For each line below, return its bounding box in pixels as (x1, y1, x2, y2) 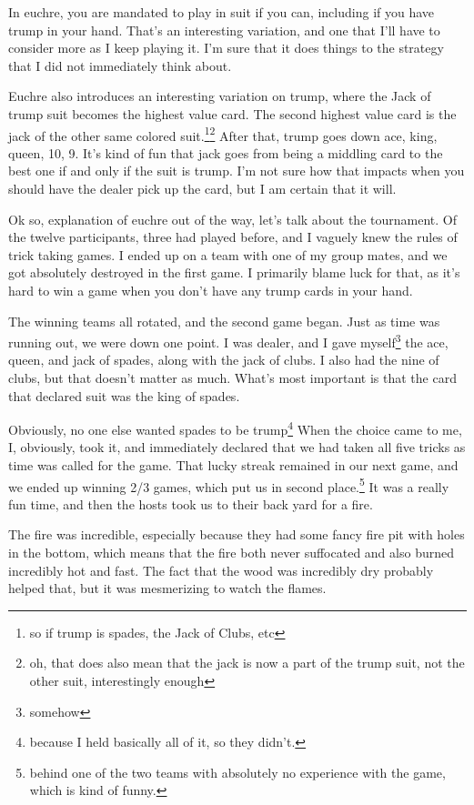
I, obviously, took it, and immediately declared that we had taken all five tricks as (8, 438, 466, 457)
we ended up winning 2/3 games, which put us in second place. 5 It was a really (8, 474, 449, 496)
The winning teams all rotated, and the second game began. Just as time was (8, 311, 440, 330)
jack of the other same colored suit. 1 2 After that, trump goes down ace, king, (8, 123, 438, 145)
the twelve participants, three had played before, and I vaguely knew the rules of (8, 227, 458, 247)
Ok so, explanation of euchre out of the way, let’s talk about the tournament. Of (8, 209, 457, 228)
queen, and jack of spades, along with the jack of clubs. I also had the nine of (8, 350, 439, 369)
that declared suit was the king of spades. (8, 386, 240, 405)
